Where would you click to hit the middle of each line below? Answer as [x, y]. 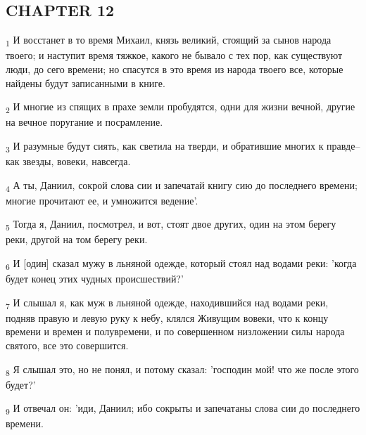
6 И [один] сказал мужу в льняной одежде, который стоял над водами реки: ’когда [181, 264]
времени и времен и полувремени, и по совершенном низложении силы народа [175, 331]
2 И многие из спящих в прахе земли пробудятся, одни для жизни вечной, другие [181, 107]
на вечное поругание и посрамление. [84, 122]
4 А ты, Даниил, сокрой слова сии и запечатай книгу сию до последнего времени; [182, 186]
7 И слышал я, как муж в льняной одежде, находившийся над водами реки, [167, 303]
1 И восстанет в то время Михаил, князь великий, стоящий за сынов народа [169, 40]
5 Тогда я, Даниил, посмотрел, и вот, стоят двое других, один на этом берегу [171, 225]
